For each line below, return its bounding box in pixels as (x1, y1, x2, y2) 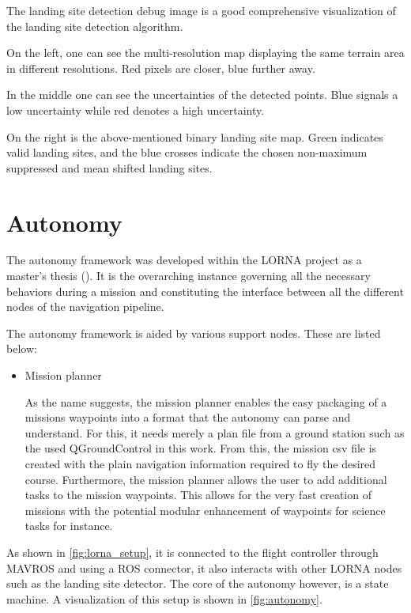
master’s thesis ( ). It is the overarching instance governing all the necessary (6, 267, 371, 284)
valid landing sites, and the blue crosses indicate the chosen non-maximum (6, 144, 368, 161)
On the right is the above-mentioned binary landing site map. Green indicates (6, 128, 383, 145)
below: (6, 340, 37, 357)
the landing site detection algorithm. (6, 17, 183, 34)
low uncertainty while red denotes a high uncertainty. (6, 101, 265, 118)
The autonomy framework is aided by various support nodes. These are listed (6, 324, 381, 341)
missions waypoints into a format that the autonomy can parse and (25, 409, 351, 426)
